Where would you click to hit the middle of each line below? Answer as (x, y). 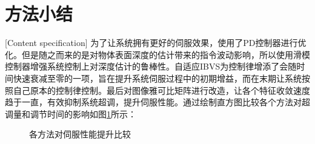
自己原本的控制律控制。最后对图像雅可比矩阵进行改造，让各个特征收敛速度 (161, 90)
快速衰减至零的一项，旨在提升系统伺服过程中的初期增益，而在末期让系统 (157, 78)
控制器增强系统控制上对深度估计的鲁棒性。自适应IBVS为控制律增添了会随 (151, 66)
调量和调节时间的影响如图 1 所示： (71, 113)
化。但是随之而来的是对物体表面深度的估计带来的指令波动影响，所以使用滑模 (157, 54)
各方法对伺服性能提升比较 (80, 134)
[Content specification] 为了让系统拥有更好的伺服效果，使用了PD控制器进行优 (156, 43)
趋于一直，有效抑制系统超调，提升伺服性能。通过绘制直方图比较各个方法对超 (157, 102)
